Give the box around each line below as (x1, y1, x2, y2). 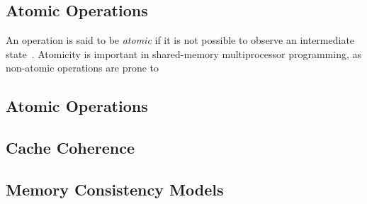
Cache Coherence (6, 137, 135, 159)
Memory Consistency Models (6, 178, 224, 200)
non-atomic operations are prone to (6, 60, 159, 75)
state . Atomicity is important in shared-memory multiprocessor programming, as (6, 46, 361, 61)
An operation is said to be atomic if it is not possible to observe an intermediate (6, 33, 355, 47)
